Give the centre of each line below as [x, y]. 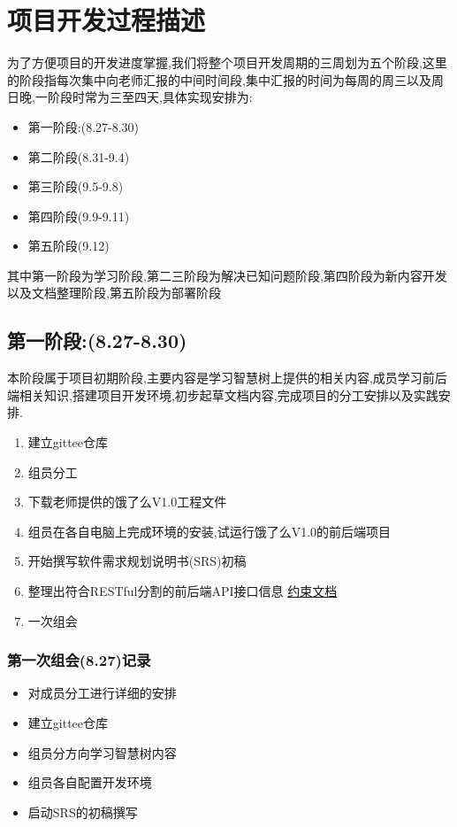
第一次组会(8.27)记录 [79, 660]
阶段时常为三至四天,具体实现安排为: [150, 97]
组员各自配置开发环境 [90, 782]
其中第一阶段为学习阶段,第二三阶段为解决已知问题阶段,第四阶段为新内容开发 [227, 275]
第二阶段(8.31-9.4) [79, 156]
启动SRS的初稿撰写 [83, 812]
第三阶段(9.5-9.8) [76, 186]
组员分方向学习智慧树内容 [102, 752]
